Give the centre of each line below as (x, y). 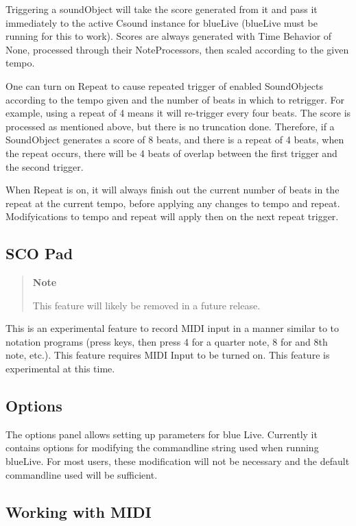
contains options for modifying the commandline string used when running (162, 447)
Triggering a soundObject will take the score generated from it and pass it (162, 9)
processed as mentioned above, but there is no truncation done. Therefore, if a (170, 126)
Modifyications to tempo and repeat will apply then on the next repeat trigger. (172, 216)
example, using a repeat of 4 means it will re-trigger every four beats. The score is (178, 113)
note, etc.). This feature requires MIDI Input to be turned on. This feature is (168, 355)
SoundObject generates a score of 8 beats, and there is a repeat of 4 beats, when (175, 140)
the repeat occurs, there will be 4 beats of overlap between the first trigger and (171, 153)
